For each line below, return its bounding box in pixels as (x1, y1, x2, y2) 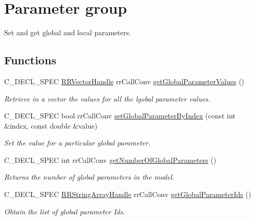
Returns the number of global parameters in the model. (4, 172, 175, 182)
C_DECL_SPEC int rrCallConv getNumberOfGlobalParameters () (4, 154, 217, 165)
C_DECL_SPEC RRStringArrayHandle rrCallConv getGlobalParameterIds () (4, 189, 251, 200)
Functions (4, 52, 56, 68)
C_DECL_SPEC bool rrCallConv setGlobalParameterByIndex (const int (4, 110, 236, 121)
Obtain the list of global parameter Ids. (4, 206, 125, 216)
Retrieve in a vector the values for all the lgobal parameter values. (4, 93, 210, 104)
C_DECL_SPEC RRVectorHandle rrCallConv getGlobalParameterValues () (4, 76, 245, 86)
